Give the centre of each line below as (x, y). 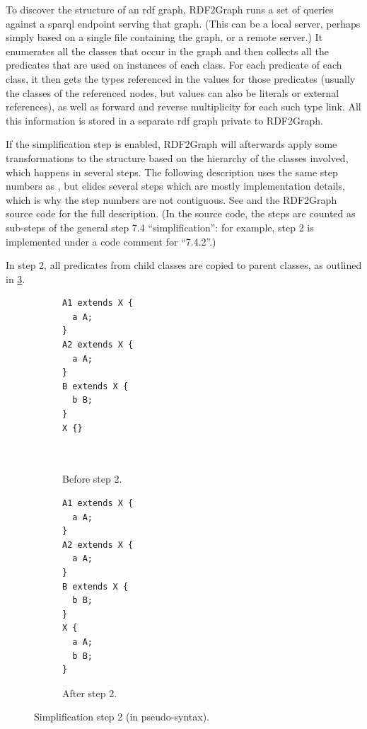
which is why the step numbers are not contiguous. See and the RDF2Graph (171, 199)
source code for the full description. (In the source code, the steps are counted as (181, 213)
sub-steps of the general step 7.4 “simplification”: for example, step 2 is (160, 227)
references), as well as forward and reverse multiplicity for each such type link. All (183, 107)
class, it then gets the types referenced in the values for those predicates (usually (181, 78)
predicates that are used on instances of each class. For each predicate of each (174, 65)
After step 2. (90, 693)
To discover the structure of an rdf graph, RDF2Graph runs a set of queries (170, 9)
